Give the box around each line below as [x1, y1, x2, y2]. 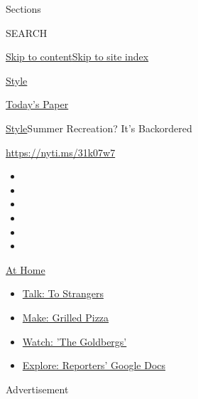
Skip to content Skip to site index [6, 49, 149, 64]
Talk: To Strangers [22, 286, 104, 301]
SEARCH [6, 25, 48, 40]
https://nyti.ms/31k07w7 [6, 144, 116, 159]
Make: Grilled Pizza [22, 309, 109, 324]
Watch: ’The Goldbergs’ [22, 334, 127, 349]
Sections [6, 1, 41, 16]
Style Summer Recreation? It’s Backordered [6, 120, 192, 135]
